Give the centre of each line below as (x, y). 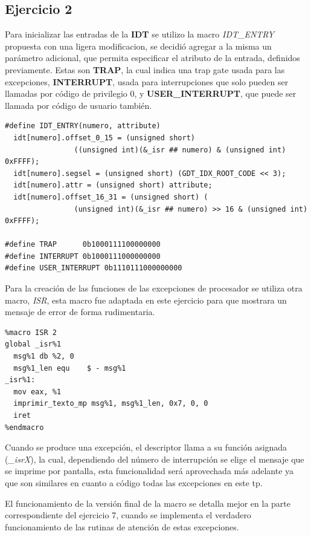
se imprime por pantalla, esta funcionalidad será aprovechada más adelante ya (149, 471)
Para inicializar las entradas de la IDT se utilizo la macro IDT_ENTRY (139, 34)
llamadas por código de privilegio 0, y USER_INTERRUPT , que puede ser (151, 93)
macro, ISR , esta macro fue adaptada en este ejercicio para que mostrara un (146, 300)
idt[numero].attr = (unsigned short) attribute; (113, 185)
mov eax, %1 (37, 392)
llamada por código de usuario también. (79, 105)
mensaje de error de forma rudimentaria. (80, 312)
